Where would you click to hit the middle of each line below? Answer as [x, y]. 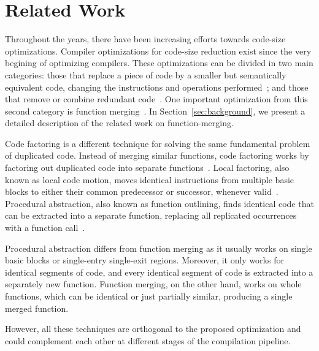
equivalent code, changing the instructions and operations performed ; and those [157, 87]
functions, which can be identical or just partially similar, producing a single [149, 296]
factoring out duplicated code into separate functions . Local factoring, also [147, 168]
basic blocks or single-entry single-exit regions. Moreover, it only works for [144, 260]
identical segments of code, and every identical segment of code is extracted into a [159, 272]
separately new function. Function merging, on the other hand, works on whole [153, 284]
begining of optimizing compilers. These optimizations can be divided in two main [159, 63]
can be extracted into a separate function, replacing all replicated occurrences [151, 215]
